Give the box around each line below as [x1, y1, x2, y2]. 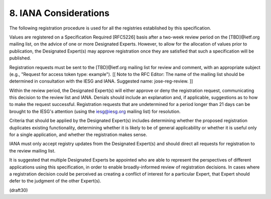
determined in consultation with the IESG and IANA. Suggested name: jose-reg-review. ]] [9, 78, 193, 84]
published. [9, 55, 31, 61]
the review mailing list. [9, 147, 56, 153]
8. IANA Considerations [9, 7, 110, 18]
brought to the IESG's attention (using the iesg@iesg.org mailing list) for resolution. [9, 108, 181, 114]
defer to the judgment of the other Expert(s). [9, 178, 101, 184]
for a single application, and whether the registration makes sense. [9, 131, 148, 137]
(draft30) [9, 187, 28, 193]
